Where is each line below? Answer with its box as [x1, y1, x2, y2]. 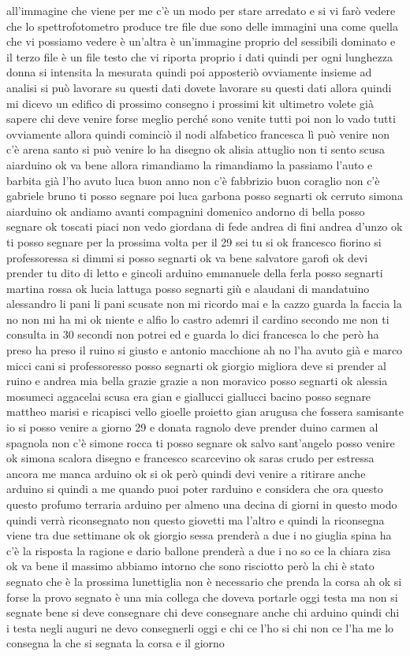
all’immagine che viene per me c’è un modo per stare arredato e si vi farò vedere [6, 2, 396, 18]
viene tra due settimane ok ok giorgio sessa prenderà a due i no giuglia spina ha [6, 527, 392, 543]
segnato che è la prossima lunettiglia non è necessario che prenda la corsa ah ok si [6, 573, 402, 589]
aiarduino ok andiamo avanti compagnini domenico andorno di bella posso [6, 202, 365, 219]
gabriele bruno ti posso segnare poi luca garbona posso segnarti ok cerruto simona [6, 187, 403, 204]
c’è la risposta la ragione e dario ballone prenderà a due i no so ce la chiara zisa [6, 542, 391, 558]
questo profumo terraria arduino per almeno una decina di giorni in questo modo [6, 496, 397, 512]
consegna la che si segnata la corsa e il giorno [6, 635, 225, 651]
